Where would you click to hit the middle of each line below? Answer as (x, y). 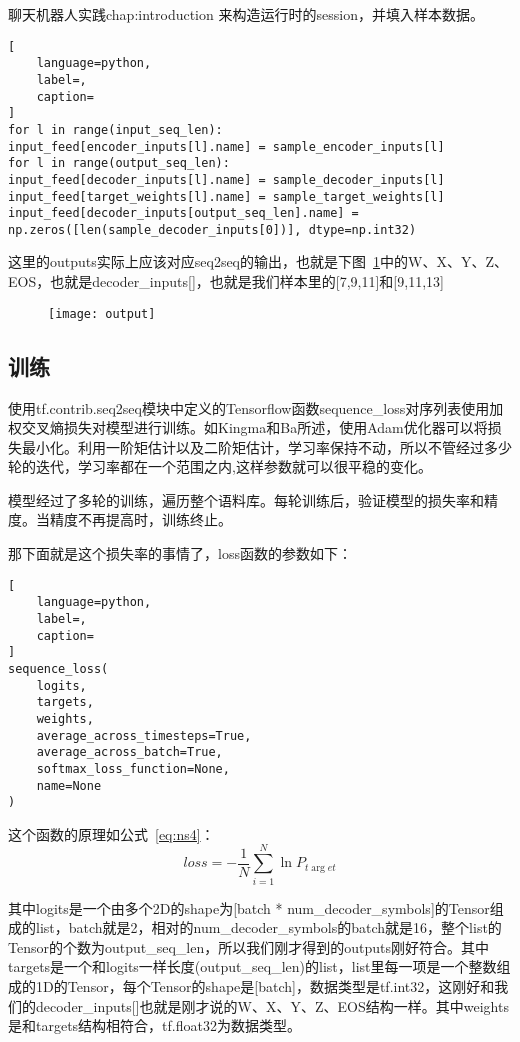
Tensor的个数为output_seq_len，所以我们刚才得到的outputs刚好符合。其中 (248, 946)
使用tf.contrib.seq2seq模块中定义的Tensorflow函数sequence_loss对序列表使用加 (256, 407)
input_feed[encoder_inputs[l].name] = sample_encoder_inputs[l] (226, 146)
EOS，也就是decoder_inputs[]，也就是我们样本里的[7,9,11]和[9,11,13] (226, 281)
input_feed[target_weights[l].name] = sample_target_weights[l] (226, 196)
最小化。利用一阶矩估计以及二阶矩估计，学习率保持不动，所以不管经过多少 (266, 446)
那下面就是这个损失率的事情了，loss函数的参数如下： (180, 553)
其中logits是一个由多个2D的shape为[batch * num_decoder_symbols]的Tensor (249, 907)
